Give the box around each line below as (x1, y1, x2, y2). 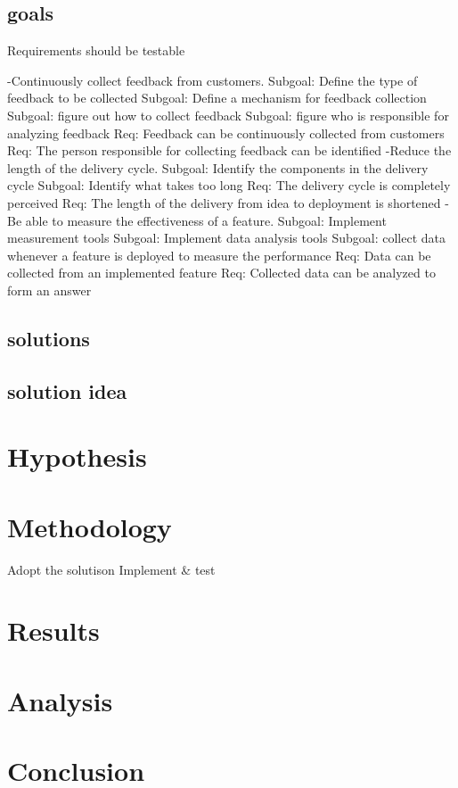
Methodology (7, 508, 172, 544)
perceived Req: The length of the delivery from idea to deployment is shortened (7, 193, 441, 212)
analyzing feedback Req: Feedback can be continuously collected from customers (7, 123, 445, 142)
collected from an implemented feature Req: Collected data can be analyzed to (7, 263, 436, 282)
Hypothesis (7, 438, 147, 475)
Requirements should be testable (7, 41, 185, 60)
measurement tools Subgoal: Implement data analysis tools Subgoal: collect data (7, 228, 446, 247)
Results (7, 612, 100, 649)
